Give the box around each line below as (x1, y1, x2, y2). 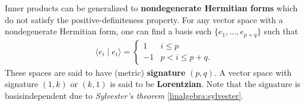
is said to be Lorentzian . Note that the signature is (110, 78, 301, 90)
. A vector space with (214, 66, 292, 78)
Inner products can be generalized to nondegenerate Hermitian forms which (5, 2, 298, 14)
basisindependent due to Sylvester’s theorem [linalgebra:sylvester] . (5, 89, 244, 101)
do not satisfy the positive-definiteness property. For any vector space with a (5, 13, 283, 25)
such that (263, 25, 298, 37)
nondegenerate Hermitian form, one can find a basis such (5, 25, 212, 37)
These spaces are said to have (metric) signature (5, 66, 186, 78)
